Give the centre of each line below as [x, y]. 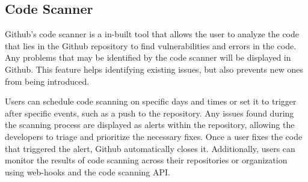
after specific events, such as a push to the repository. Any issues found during [149, 113]
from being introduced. [47, 81]
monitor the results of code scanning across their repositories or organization [146, 160]
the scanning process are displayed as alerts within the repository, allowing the [150, 125]
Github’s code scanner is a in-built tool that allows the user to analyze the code [152, 34]
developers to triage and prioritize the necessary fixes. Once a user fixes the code [154, 136]
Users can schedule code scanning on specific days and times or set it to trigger [151, 101]
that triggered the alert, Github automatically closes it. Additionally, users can [150, 148]
